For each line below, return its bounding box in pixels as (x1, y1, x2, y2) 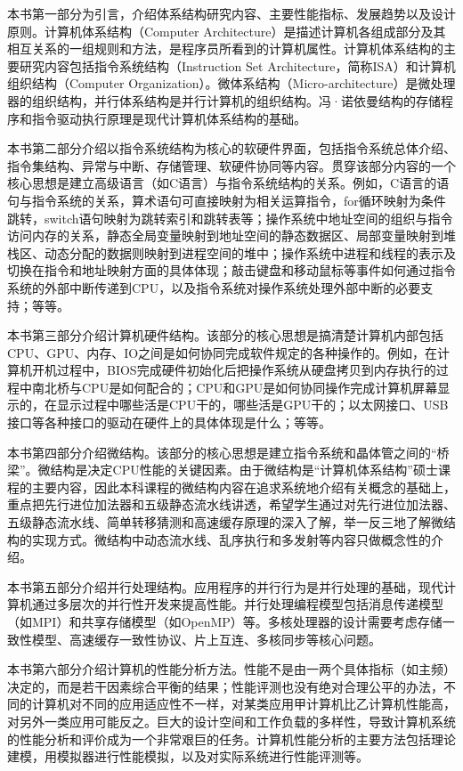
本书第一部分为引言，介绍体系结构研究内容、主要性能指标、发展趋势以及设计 (7, 4, 456, 22)
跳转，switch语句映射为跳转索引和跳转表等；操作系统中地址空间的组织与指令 (7, 208, 453, 227)
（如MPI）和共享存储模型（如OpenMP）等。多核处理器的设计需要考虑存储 (7, 613, 443, 630)
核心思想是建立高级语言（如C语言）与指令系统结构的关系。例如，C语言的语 (7, 174, 450, 192)
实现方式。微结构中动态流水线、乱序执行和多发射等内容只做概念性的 (31, 530, 431, 548)
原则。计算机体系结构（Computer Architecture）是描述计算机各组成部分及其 (7, 21, 446, 40)
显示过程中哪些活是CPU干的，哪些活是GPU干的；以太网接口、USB (56, 395, 449, 414)
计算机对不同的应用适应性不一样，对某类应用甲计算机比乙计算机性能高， (31, 694, 456, 713)
